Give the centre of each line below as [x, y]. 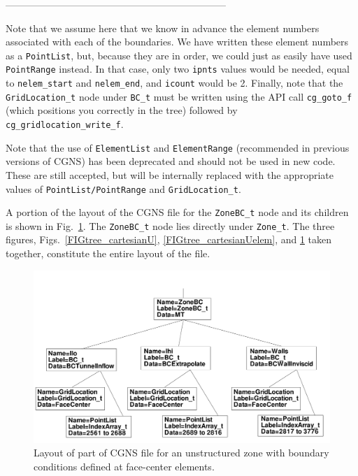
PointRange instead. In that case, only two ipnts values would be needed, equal [178, 69]
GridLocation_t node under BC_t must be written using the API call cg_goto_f [179, 96]
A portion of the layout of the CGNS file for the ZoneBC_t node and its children [177, 212]
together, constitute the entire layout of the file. [108, 253]
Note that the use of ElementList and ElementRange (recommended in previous [178, 147]
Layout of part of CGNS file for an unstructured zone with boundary [181, 453]
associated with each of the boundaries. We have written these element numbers [177, 42]
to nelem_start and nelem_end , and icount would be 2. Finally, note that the [174, 83]
